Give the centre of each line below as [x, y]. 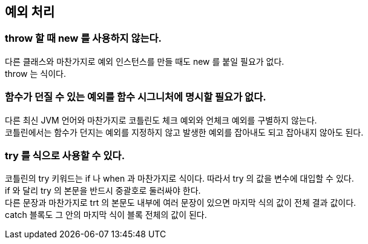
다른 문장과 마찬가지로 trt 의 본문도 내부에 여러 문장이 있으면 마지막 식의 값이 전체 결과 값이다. [181, 203]
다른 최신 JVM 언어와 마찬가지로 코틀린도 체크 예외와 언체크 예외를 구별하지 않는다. [161, 120]
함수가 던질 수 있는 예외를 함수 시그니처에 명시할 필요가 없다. [136, 97]
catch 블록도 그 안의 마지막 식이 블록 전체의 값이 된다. [106, 215]
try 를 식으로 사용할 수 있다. [65, 155]
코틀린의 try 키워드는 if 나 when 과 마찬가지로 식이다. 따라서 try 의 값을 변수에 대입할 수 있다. [179, 179]
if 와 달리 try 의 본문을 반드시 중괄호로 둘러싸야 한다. [103, 191]
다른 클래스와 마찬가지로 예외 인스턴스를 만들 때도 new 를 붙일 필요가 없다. [145, 61]
